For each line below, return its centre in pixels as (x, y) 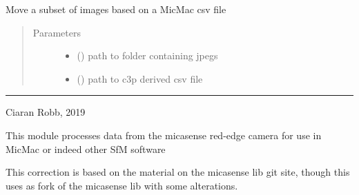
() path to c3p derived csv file (140, 78)
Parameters (57, 32)
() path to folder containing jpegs (147, 55)
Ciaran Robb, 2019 (46, 112)
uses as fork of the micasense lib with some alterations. (122, 185)
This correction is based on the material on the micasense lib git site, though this (178, 172)
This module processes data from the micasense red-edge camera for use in (164, 135)
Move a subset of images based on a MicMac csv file (116, 9)
